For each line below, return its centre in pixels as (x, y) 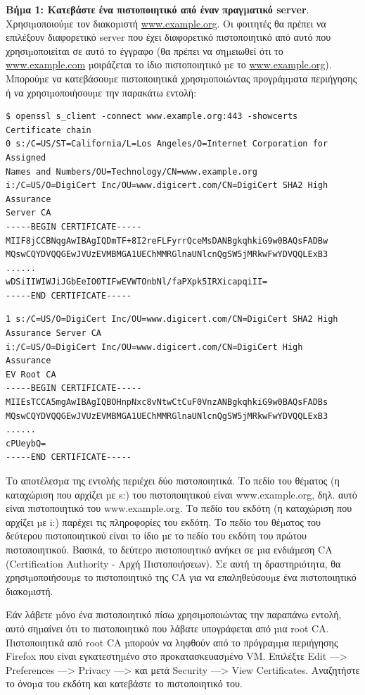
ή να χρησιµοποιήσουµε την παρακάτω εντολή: (101, 92)
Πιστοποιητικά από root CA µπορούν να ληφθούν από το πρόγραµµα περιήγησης (172, 642)
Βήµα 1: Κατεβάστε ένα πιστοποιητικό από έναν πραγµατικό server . (158, 9)
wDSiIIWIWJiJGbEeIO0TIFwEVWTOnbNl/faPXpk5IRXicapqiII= (137, 282)
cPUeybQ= (26, 443)
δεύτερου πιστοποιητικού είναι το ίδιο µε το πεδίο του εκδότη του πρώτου (156, 536)
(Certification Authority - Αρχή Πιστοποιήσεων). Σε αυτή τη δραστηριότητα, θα (173, 563)
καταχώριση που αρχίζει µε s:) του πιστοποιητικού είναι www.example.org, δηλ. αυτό (181, 494)
